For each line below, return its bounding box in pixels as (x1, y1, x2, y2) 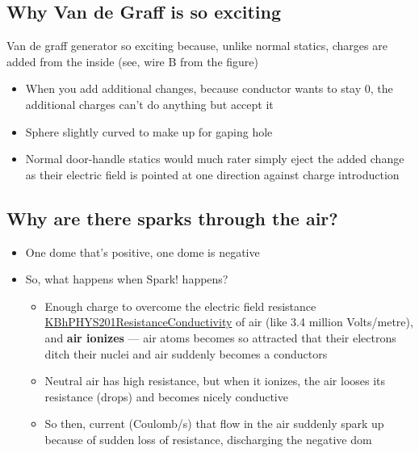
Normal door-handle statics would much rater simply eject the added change (25, 150, 404, 167)
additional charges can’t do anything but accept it (25, 95, 274, 112)
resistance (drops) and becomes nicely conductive (44, 388, 288, 405)
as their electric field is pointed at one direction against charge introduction (25, 166, 400, 182)
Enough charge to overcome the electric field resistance (44, 297, 316, 314)
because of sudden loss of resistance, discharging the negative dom (44, 430, 372, 447)
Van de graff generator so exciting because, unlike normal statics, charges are (6, 37, 388, 54)
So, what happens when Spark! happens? (25, 271, 228, 287)
